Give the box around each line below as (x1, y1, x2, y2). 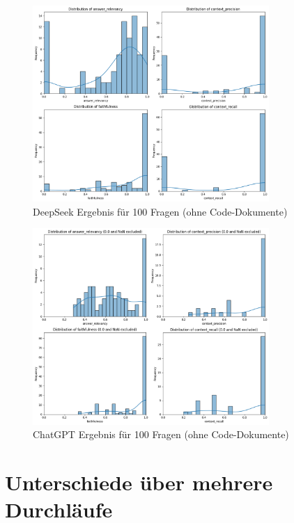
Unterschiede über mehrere (5, 467, 273, 496)
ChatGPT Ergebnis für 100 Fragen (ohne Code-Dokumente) (33, 427, 289, 442)
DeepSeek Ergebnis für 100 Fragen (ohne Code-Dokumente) (33, 204, 288, 218)
